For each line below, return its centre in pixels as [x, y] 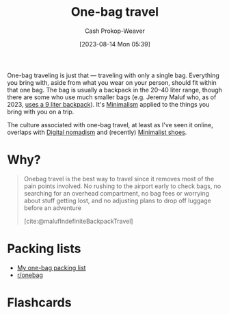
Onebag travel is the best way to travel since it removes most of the [119, 179]
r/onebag [30, 275]
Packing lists [44, 249]
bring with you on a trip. [41, 112]
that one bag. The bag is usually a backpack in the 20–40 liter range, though [114, 90]
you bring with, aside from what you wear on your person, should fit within [112, 82]
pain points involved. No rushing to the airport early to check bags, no [122, 186]
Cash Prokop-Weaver [115, 31]
